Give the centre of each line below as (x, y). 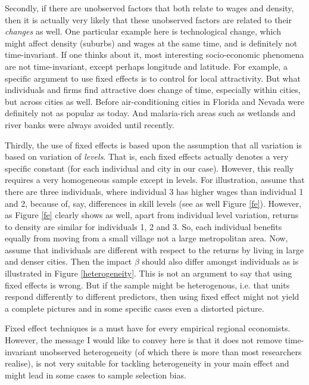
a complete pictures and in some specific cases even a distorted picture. (135, 308)
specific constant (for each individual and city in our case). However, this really (149, 168)
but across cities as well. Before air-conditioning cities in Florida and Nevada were (154, 101)
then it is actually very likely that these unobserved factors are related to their (148, 19)
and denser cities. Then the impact (68, 261)
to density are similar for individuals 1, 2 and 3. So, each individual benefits (143, 226)
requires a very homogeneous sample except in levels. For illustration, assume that (155, 180)
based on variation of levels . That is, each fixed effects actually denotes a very (147, 156)
